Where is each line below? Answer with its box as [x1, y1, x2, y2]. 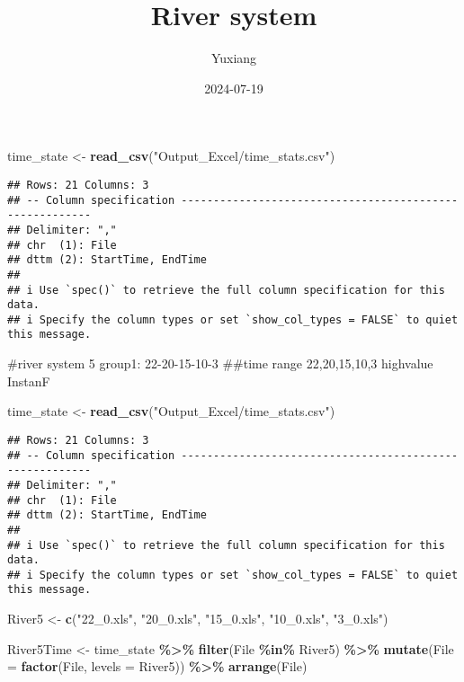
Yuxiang [210, 49, 257, 67]
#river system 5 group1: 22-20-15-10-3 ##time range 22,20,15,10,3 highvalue [7, 354, 433, 373]
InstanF [7, 371, 50, 390]
